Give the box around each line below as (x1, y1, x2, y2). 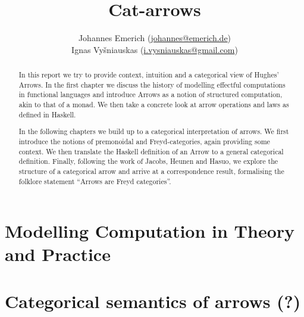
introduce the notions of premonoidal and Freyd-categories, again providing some (18, 136, 270, 146)
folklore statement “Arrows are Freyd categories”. (18, 176, 171, 186)
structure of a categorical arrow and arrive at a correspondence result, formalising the (18, 166, 284, 176)
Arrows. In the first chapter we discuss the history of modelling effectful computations (18, 79, 286, 89)
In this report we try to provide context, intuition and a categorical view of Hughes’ (18, 70, 279, 80)
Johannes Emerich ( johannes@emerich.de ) (78, 32, 231, 44)
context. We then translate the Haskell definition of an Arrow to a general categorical (18, 146, 284, 156)
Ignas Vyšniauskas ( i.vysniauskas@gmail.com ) (71, 43, 238, 55)
